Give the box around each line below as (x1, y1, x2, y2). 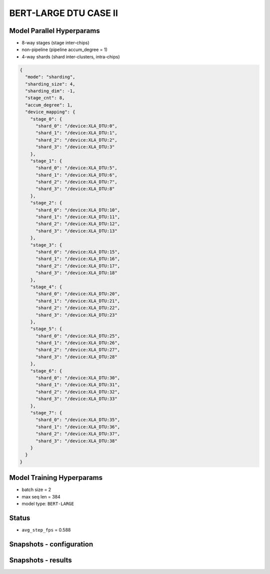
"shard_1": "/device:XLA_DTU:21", (35, 298, 120, 303)
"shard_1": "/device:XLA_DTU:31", (35, 382, 120, 387)
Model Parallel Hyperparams (9, 26, 100, 35)
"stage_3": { (30, 242, 62, 247)
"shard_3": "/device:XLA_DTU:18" (35, 270, 117, 276)
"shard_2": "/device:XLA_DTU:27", (35, 347, 120, 352)
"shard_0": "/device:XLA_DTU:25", (35, 333, 120, 338)
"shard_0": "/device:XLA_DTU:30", (35, 375, 120, 381)
